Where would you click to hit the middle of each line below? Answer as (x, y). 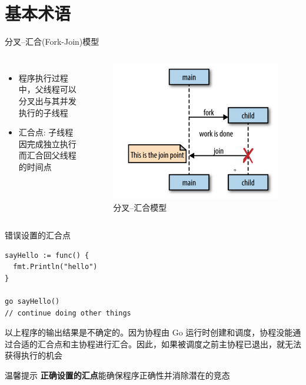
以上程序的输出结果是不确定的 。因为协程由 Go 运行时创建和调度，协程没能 (149, 332)
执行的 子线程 (43, 112)
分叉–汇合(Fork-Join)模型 (52, 42)
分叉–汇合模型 (140, 207)
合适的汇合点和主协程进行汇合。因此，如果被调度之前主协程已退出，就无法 (157, 343)
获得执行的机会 (34, 355)
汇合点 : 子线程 (46, 132)
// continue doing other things (68, 313)
